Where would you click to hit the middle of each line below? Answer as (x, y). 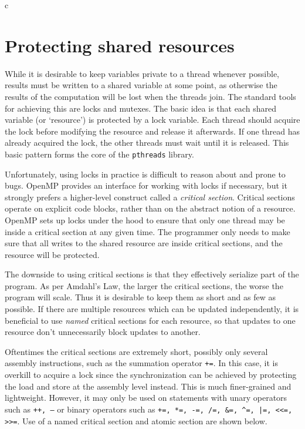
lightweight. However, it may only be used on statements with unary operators (146, 398)
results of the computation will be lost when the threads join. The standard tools (150, 96)
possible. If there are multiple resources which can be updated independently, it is (152, 309)
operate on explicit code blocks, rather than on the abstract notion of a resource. (150, 208)
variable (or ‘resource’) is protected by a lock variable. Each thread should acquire (152, 120)
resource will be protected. (52, 254)
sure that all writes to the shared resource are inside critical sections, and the (144, 243)
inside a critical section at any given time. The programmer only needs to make (148, 231)
